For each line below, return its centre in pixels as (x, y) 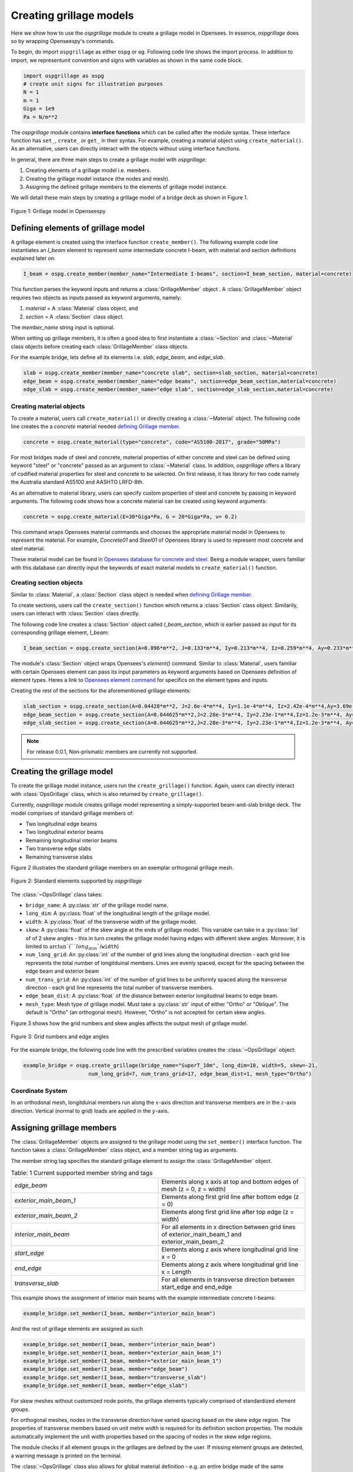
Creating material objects (48, 406)
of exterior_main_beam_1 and (202, 1235)
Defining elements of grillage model (78, 228)
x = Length (176, 1272)
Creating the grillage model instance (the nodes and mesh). (98, 178)
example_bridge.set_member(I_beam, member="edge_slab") (106, 1386)
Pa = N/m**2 (41, 117)
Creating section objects (47, 583)
